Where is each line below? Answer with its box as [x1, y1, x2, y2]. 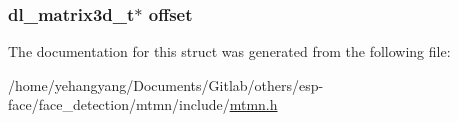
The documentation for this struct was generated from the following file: [8, 41, 451, 62]
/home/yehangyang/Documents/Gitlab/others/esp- [8, 74, 324, 95]
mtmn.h [229, 94, 278, 115]
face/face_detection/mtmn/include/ [8, 94, 230, 115]
